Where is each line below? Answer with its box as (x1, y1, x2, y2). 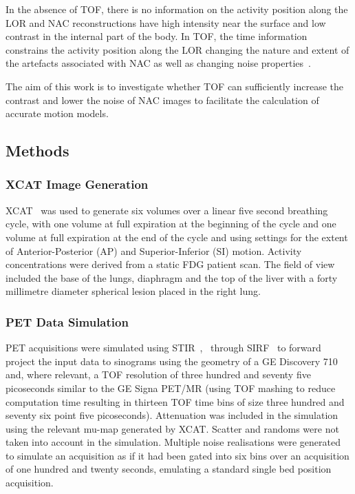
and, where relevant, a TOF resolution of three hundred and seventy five (6, 367, 311, 382)
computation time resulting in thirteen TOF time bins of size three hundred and (6, 394, 345, 409)
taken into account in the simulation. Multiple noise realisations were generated (6, 435, 341, 449)
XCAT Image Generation (6, 176, 149, 193)
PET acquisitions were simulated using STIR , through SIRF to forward (6, 340, 321, 355)
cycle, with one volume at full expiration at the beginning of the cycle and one (6, 216, 336, 231)
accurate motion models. (6, 106, 109, 121)
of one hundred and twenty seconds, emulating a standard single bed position (6, 462, 332, 476)
